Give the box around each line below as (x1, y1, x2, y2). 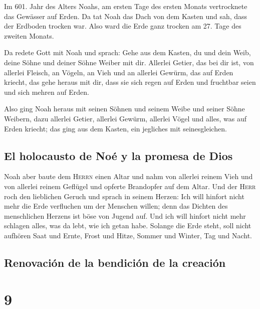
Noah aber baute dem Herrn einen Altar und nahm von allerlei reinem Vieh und (4, 171, 253, 182)
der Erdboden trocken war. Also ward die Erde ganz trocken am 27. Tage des (4, 21, 241, 31)
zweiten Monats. (4, 30, 54, 41)
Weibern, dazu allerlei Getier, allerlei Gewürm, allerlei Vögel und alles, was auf (4, 113, 246, 123)
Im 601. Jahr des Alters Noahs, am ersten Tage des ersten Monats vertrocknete (4, 1, 247, 11)
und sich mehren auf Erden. (4, 86, 89, 97)
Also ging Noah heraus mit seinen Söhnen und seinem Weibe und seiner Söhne (4, 103, 245, 114)
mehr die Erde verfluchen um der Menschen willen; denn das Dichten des (4, 201, 228, 211)
